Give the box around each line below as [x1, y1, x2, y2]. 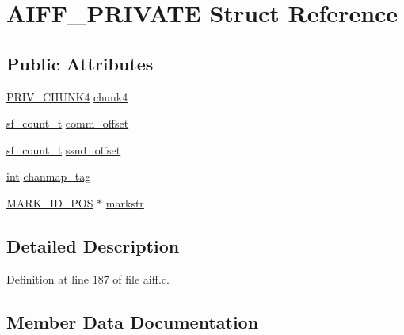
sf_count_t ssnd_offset [6, 141, 121, 158]
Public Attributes [6, 51, 154, 75]
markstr [105, 194, 144, 211]
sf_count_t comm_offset [6, 115, 129, 131]
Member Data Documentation [6, 309, 259, 333]
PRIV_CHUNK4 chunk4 [6, 88, 128, 105]
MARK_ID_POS [6, 194, 93, 211]
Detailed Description [6, 233, 180, 257]
